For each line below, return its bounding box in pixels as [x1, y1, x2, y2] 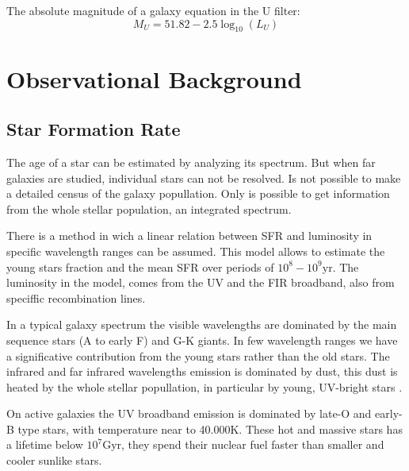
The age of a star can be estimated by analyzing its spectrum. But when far [6, 153, 376, 170]
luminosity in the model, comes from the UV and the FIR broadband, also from [6, 274, 395, 291]
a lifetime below [6, 436, 83, 453]
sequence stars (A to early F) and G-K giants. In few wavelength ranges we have [6, 331, 398, 348]
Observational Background [6, 62, 302, 95]
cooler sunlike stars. [6, 452, 102, 469]
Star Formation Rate [6, 117, 181, 141]
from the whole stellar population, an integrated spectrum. [6, 200, 292, 217]
